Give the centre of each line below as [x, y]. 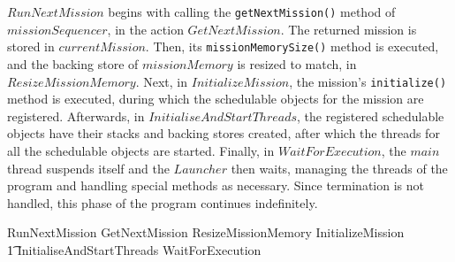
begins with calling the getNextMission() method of [252, 12]
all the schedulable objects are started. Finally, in [141, 150]
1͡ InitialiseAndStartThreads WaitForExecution [134, 249]
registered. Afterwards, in [76, 116]
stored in [31, 46]
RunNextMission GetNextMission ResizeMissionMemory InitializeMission [206, 232]
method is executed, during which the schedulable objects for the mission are [216, 99]
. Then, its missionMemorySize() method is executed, [292, 46]
